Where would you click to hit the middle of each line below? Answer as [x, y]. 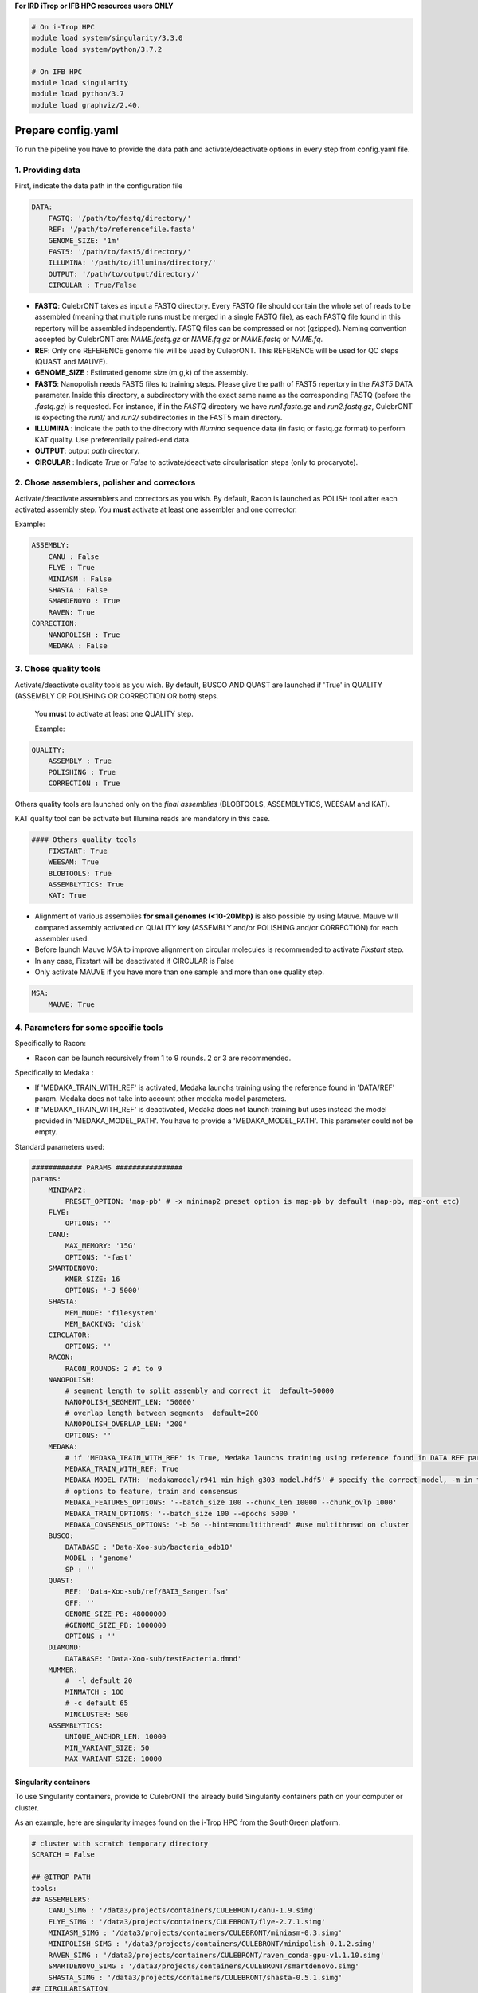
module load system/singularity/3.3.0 [107, 38]
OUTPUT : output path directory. [87, 451]
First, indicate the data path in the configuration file [99, 186]
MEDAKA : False [78, 645]
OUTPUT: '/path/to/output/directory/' [124, 274]
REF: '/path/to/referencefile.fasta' [122, 230]
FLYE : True [72, 568]
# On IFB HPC [57, 71]
